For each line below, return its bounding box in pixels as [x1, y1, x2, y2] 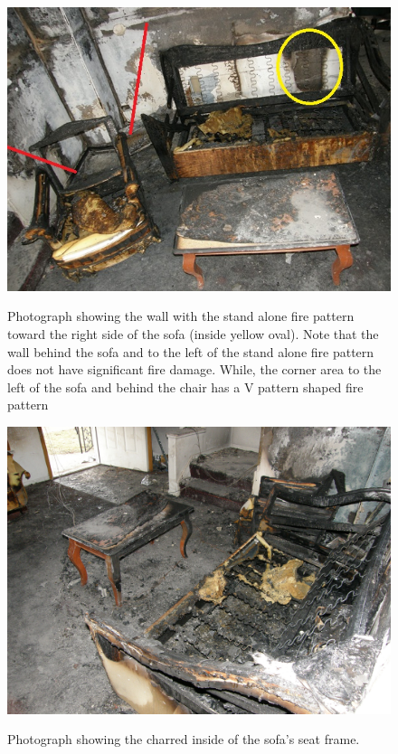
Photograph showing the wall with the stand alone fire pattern [7, 306, 355, 325]
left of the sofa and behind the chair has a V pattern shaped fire [7, 377, 364, 396]
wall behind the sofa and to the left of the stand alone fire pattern [7, 342, 374, 361]
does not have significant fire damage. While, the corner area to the [7, 360, 382, 379]
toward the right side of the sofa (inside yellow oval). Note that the [7, 324, 379, 343]
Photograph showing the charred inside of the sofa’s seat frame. [7, 730, 360, 749]
